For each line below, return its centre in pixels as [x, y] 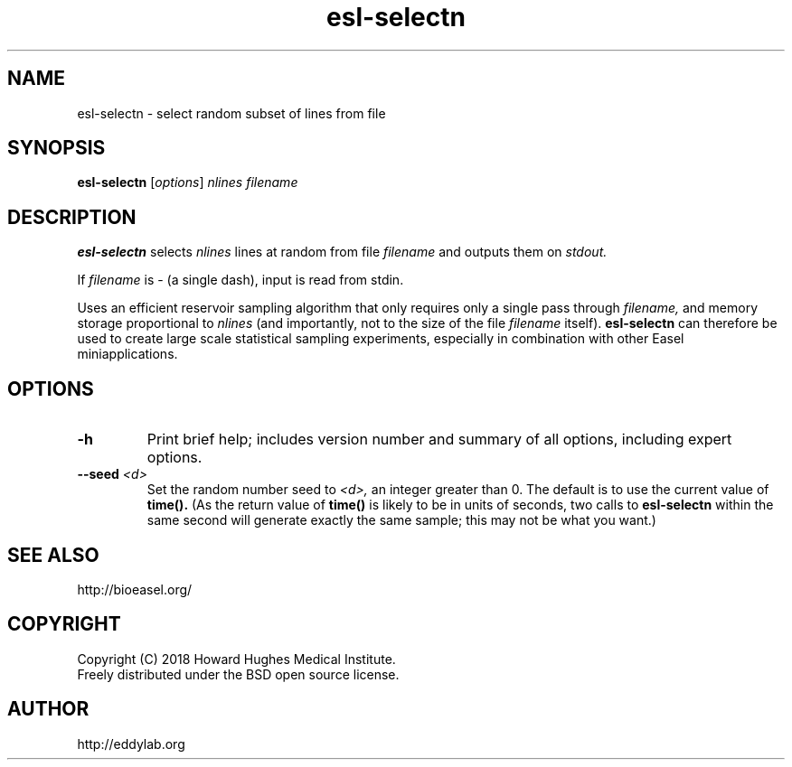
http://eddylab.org [131, 744]
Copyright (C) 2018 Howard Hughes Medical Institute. [236, 659]
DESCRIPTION [72, 217]
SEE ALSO [53, 555]
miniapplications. [127, 354]
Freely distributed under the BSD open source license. [238, 674]
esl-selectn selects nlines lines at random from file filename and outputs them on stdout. [342, 252]
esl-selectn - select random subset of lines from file [231, 113]
